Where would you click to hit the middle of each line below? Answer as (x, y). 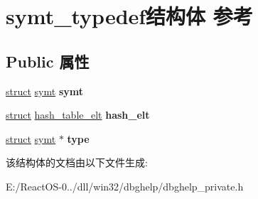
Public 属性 (48, 61)
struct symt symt (44, 91)
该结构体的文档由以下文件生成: (77, 162)
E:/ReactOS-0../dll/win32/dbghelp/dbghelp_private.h (125, 186)
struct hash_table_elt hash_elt (78, 115)
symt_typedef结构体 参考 (129, 16)
